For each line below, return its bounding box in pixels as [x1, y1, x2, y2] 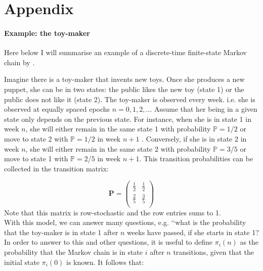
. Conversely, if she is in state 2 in [142, 133, 247, 144]
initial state [4, 256, 40, 267]
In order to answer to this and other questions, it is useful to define [4, 237, 213, 247]
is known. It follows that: [66, 256, 144, 267]
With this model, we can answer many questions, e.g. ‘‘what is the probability [4, 217, 246, 228]
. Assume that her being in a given [150, 104, 257, 114]
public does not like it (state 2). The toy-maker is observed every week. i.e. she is [4, 94, 255, 104]
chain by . [4, 57, 35, 67]
